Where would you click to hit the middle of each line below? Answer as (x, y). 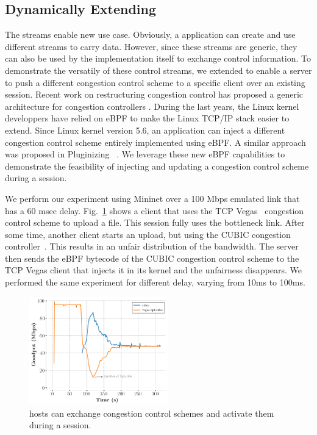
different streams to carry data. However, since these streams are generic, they (151, 46)
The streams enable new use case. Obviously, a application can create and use (150, 34)
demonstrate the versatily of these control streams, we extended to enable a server (158, 70)
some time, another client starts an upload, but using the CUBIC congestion (148, 234)
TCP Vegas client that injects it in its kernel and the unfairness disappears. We (153, 270)
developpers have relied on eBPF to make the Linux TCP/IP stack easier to (147, 118)
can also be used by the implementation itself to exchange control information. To (158, 58)
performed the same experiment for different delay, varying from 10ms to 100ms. (155, 282)
